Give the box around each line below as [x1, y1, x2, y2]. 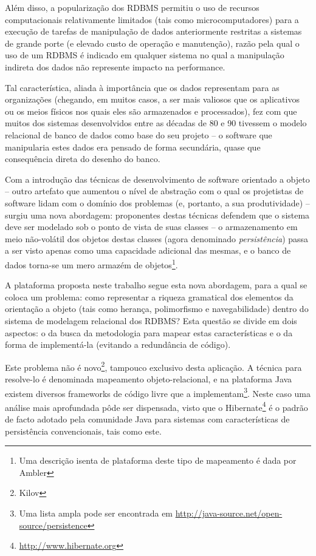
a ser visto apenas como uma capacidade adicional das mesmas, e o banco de [5, 244, 291, 257]
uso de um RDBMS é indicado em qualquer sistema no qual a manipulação [5, 49, 284, 61]
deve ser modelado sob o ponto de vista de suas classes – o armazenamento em [5, 220, 298, 233]
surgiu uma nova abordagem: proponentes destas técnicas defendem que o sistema [5, 208, 310, 221]
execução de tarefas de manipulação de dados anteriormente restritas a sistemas [5, 25, 302, 38]
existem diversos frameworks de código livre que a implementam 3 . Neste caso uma [5, 385, 311, 399]
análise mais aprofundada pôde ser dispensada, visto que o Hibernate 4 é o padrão [5, 399, 308, 413]
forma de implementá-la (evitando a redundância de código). [5, 338, 231, 351]
